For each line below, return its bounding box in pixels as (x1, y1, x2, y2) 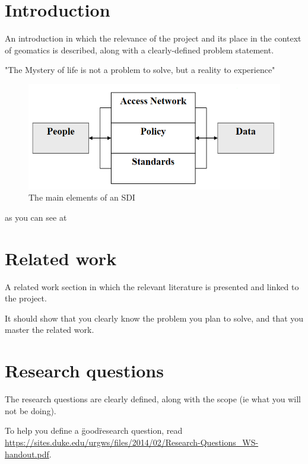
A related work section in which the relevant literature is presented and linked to (5, 280, 299, 293)
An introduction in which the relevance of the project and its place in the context (5, 32, 301, 45)
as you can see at (5, 211, 67, 223)
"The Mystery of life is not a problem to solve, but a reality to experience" (5, 63, 275, 76)
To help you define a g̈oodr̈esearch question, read (5, 424, 183, 437)
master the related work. (5, 323, 94, 336)
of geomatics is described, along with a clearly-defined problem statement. (5, 43, 274, 56)
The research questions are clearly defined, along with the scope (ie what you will (5, 393, 301, 405)
